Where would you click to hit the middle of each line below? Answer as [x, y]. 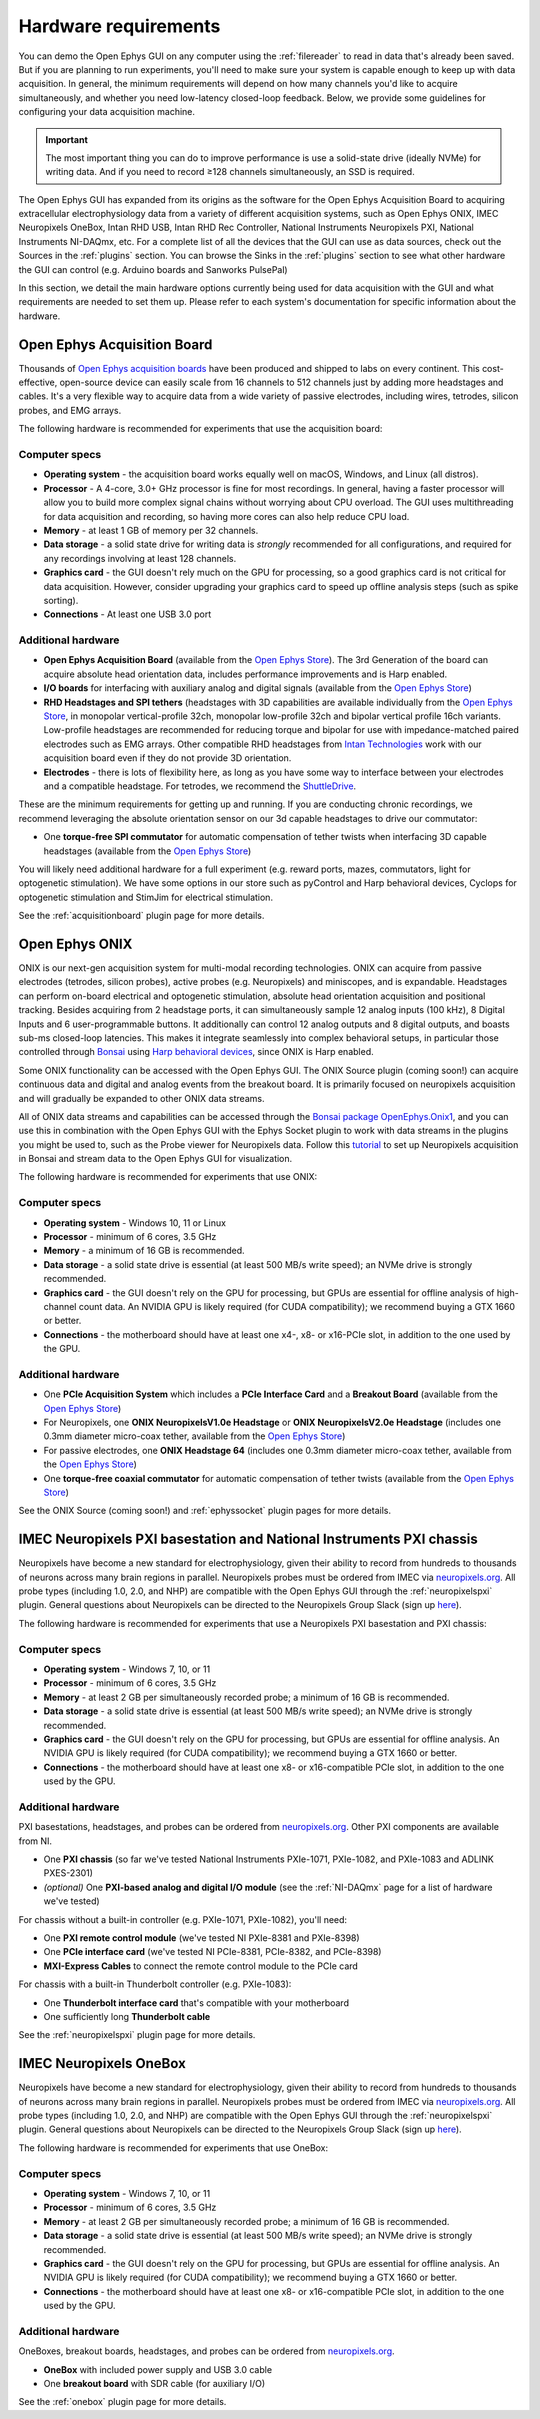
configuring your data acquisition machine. [106, 112]
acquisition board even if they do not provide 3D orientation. [167, 758]
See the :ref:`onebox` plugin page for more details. [122, 2402]
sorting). [61, 600]
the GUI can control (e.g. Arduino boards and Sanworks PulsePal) [153, 269]
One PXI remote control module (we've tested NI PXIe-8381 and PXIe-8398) [201, 1938]
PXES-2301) [68, 1873]
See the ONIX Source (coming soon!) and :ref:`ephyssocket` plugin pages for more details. [205, 1511]
